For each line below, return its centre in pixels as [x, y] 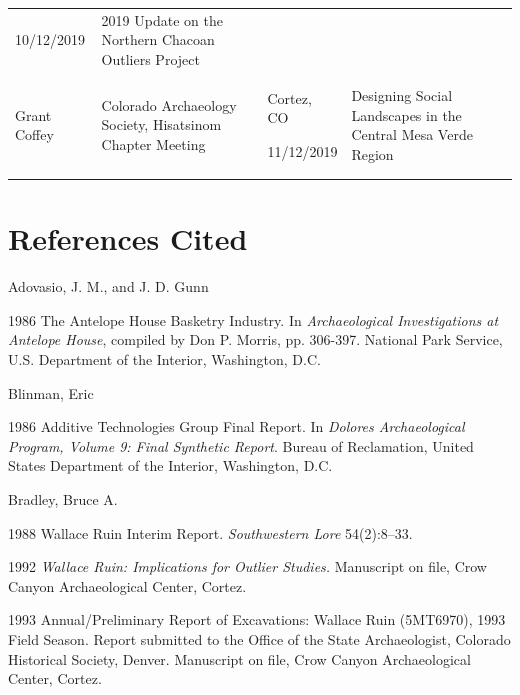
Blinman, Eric [51, 392]
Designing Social [402, 94]
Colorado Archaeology [169, 104]
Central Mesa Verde [412, 134]
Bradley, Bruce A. [63, 498]
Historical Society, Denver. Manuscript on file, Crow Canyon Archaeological [239, 658]
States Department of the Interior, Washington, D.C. [170, 465]
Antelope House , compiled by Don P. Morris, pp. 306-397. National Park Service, [255, 339]
